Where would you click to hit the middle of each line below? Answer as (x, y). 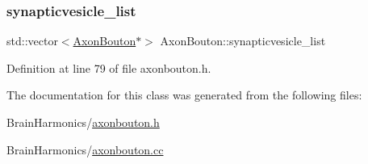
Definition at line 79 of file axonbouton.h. (109, 67)
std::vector (32, 41)
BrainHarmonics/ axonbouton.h (83, 122)
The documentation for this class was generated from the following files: (184, 95)
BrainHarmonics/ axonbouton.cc (85, 149)
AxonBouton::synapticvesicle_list (243, 41)
